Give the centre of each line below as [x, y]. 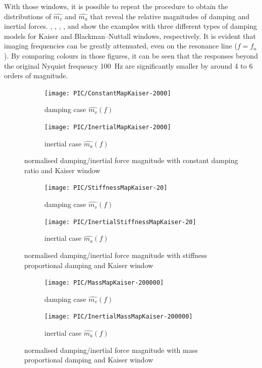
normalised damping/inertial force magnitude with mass [111, 350]
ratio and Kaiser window [62, 170]
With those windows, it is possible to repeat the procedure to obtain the [116, 6]
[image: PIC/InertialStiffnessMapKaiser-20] [120, 222]
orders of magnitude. [36, 75]
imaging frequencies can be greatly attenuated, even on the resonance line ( [121, 46]
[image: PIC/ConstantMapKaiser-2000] [108, 93]
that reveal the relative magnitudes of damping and [170, 16]
